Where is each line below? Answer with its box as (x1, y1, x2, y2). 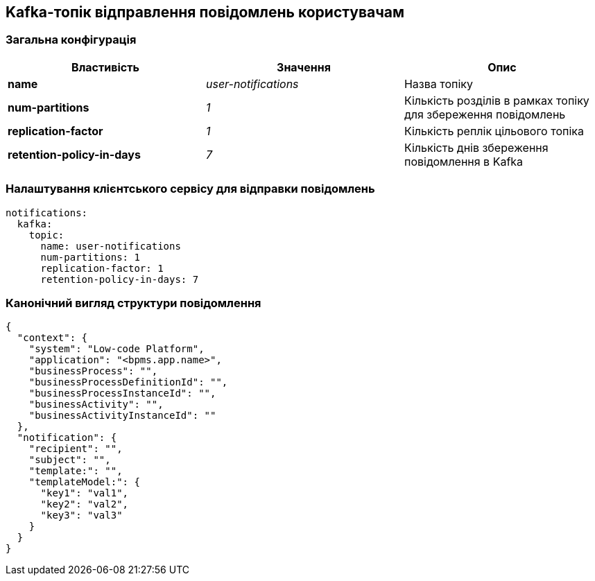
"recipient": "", (28, 443, 123, 455)
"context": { (17, 332, 88, 344)
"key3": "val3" (40, 510, 123, 521)
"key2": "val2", (40, 498, 129, 510)
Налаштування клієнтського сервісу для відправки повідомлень (6, 182, 375, 196)
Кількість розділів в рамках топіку (404, 93, 589, 107)
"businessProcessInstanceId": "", (28, 388, 216, 399)
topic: (28, 229, 64, 241)
